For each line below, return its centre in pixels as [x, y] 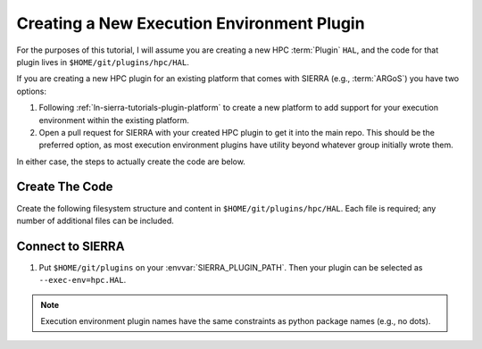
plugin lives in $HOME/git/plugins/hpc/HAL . [103, 62]
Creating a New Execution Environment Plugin [191, 23]
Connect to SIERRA [71, 246]
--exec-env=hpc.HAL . [83, 280]
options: [32, 91]
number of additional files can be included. [95, 220]
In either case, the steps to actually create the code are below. [131, 162]
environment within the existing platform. [114, 120]
